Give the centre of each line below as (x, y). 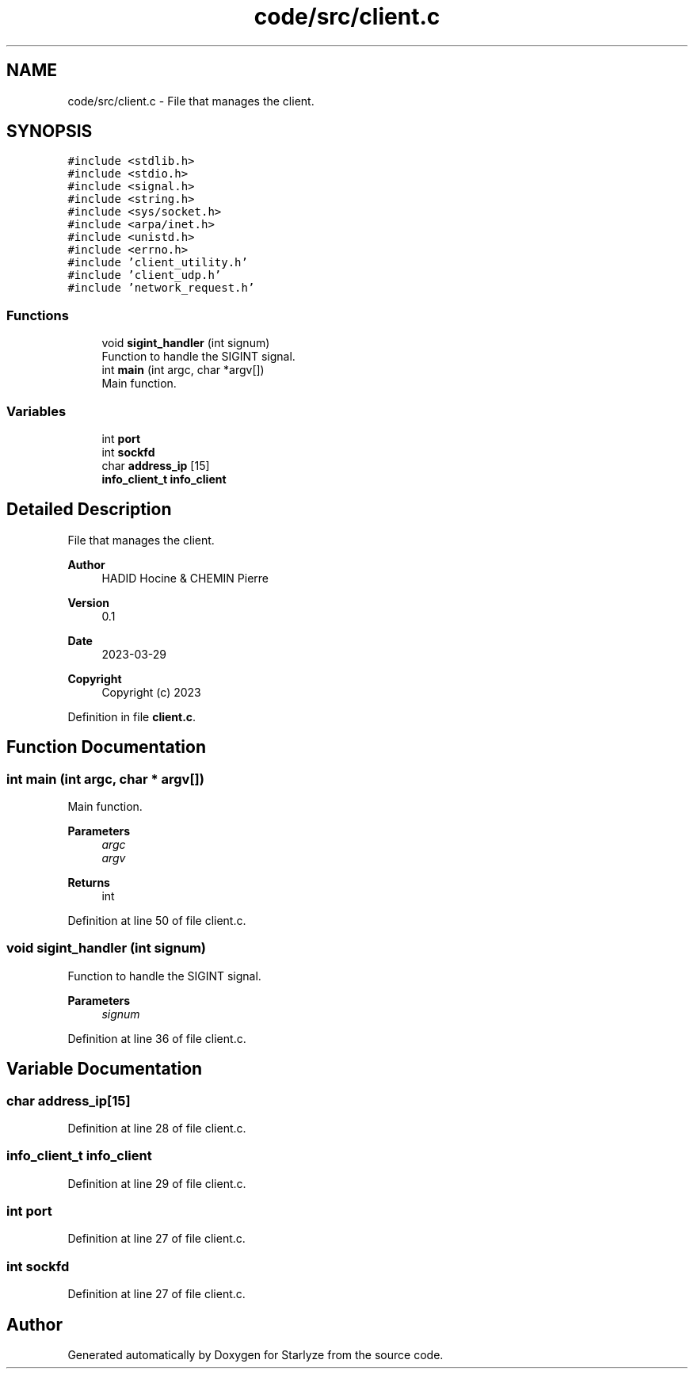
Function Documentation (106, 747)
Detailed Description (89, 510)
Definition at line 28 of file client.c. (157, 1128)
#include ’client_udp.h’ (145, 275)
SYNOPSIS (50, 132)
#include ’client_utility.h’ (158, 263)
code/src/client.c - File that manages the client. (191, 101)
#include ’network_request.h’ (161, 288)
